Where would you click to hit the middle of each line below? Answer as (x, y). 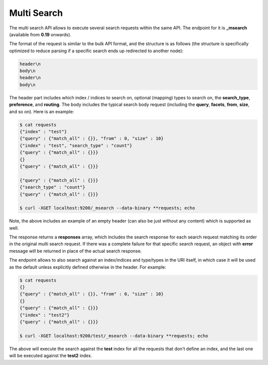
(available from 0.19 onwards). (40, 34)
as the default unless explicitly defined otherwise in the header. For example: (88, 267)
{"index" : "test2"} (44, 315)
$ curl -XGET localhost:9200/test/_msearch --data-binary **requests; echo (114, 336)
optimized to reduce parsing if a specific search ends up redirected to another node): (96, 51)
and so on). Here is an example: (42, 111)
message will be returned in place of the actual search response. (75, 251)
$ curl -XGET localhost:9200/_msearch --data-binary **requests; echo (107, 208)
